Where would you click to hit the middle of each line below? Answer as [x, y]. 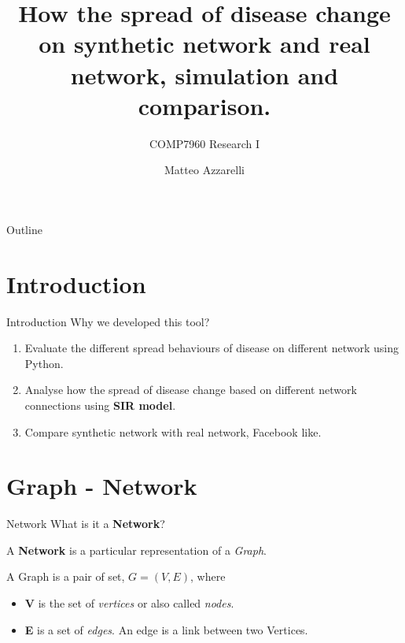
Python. [44, 363]
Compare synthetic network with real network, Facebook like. [173, 431]
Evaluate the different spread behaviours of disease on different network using [212, 348]
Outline [24, 229]
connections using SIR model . [100, 405]
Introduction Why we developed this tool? [108, 321]
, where [208, 576]
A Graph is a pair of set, [66, 576]
